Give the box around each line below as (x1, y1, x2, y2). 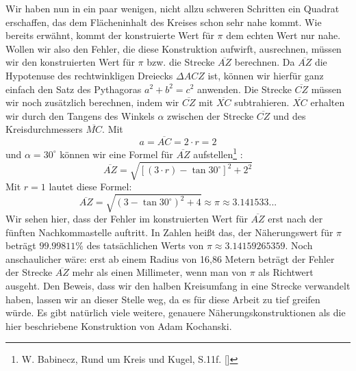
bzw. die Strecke (147, 55, 215, 69)
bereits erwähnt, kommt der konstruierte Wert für (5, 28, 214, 42)
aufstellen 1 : (193, 145, 243, 161)
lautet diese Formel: (49, 179, 132, 193)
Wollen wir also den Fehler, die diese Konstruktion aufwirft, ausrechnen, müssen (5, 41, 342, 55)
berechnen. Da (234, 55, 295, 69)
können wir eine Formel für (60, 146, 173, 161)
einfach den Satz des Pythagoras (5, 81, 142, 96)
